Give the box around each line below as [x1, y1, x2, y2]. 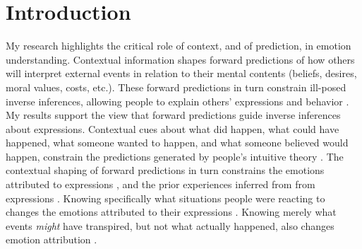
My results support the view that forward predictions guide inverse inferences [6, 108, 341, 122]
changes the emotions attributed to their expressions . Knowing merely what [6, 204, 337, 219]
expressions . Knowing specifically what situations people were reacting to [6, 190, 325, 205]
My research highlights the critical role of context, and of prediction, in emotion [6, 38, 351, 53]
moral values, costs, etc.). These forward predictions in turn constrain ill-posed [6, 79, 346, 94]
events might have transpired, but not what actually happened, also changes [6, 218, 334, 233]
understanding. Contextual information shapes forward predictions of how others [6, 52, 355, 66]
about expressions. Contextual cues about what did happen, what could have [6, 121, 339, 136]
